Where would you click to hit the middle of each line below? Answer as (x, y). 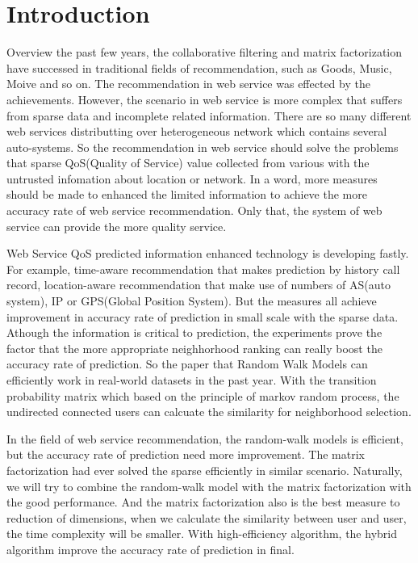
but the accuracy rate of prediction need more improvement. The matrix (186, 454)
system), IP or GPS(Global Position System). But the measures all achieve (192, 301)
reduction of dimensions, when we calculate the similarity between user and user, (207, 517)
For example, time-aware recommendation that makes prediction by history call (203, 269)
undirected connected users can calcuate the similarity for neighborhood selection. (209, 412)
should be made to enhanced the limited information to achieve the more (187, 194)
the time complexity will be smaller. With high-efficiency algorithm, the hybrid (202, 534)
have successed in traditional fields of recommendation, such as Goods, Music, (199, 67)
